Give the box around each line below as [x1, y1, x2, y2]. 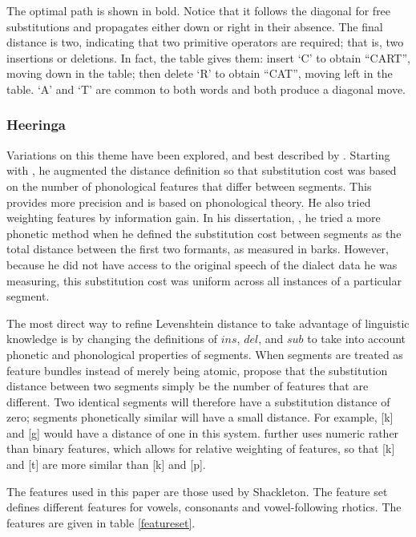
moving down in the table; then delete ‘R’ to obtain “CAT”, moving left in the [6, 65, 393, 82]
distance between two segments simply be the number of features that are [6, 378, 369, 394]
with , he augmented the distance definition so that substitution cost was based [6, 162, 397, 179]
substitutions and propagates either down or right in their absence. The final [6, 18, 383, 34]
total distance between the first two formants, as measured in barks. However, [6, 240, 389, 257]
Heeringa [6, 115, 66, 135]
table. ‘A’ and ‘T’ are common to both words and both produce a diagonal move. [6, 80, 406, 97]
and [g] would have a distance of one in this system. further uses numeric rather [6, 424, 399, 441]
